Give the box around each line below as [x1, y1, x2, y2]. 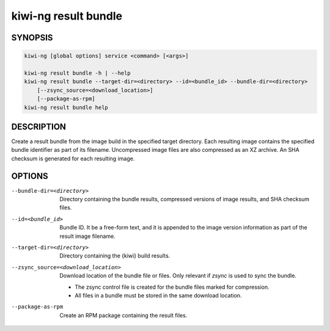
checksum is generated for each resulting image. [11, 155, 135, 162]
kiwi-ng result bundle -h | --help [24, 69, 131, 76]
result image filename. [59, 232, 116, 240]
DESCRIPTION [11, 121, 67, 132]
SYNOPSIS [11, 32, 53, 43]
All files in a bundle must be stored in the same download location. [75, 291, 242, 299]
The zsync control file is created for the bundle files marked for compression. [75, 283, 270, 291]
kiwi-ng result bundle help [24, 104, 108, 111]
